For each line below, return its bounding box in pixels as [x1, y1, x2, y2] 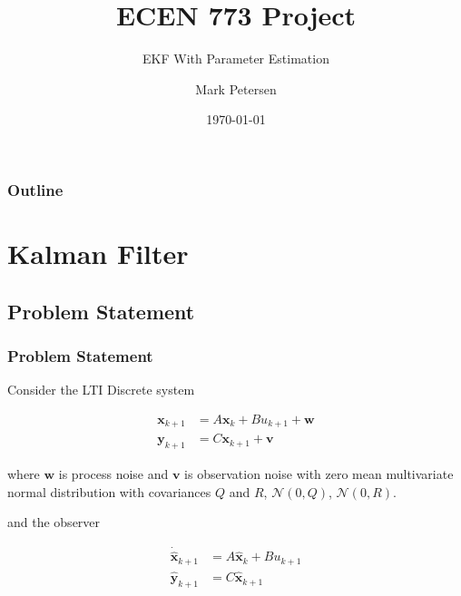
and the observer [7, 513, 101, 532]
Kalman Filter [7, 235, 189, 272]
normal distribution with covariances [7, 482, 211, 501]
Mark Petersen [195, 79, 277, 98]
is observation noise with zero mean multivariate [184, 464, 454, 484]
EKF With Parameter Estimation [142, 49, 329, 68]
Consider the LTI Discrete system [7, 380, 195, 399]
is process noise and [58, 464, 169, 484]
